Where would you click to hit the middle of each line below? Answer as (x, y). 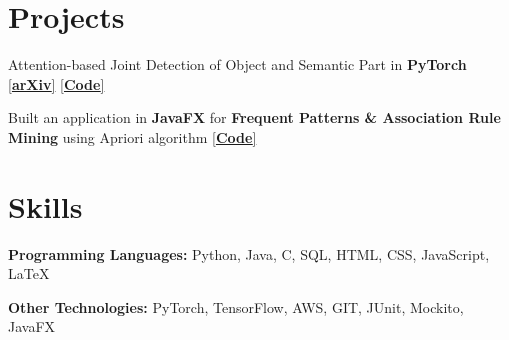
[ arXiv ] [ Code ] (56, 83)
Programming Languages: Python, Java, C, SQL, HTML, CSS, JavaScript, (249, 253)
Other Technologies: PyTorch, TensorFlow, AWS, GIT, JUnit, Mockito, (236, 306)
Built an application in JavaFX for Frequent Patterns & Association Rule (254, 117)
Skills (45, 205)
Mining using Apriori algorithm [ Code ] (132, 136)
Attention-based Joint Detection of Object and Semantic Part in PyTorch (237, 64)
